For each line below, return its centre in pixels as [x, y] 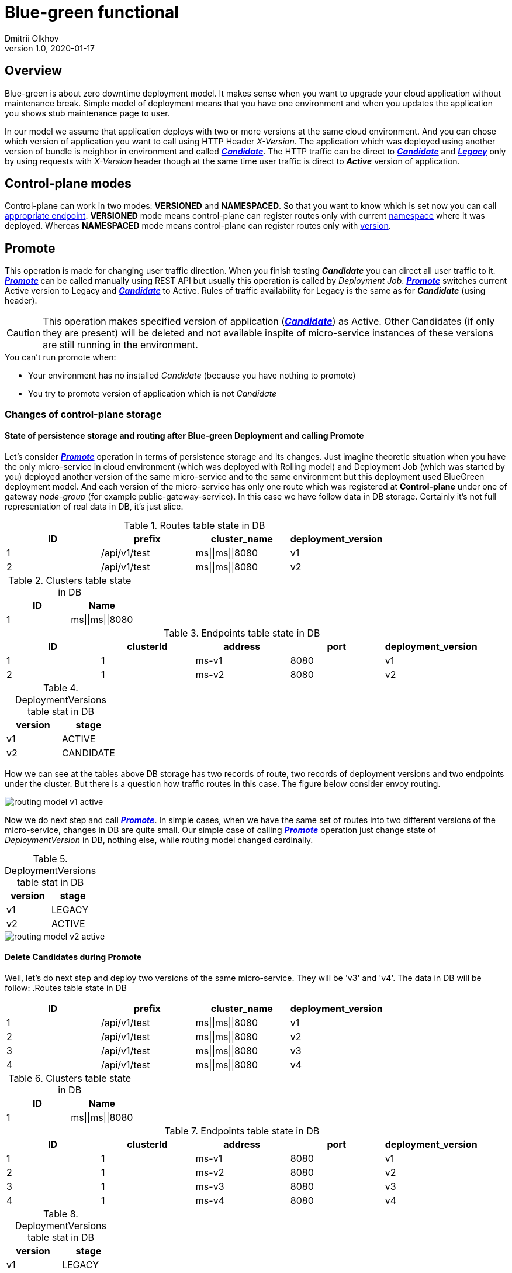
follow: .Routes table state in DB [66, 988]
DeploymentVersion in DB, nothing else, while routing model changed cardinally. [159, 840]
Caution [24, 333]
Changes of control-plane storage [83, 414]
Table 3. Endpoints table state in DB [242, 633]
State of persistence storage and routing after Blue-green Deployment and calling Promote [184, 436]
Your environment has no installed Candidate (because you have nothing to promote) [192, 376]
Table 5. [50, 859]
